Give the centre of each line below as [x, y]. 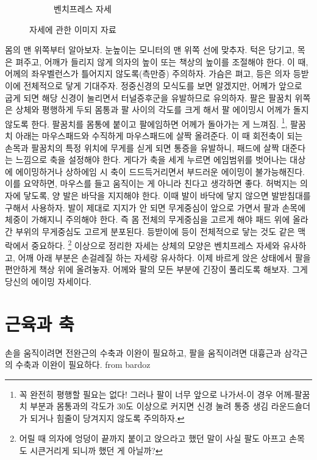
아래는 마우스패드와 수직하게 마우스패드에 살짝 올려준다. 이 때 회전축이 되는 [159, 135]
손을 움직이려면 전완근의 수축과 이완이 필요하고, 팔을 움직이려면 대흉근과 [143, 352]
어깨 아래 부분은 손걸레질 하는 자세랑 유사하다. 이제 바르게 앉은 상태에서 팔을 [164, 257]
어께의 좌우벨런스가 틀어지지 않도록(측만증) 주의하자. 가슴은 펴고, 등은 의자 [148, 74]
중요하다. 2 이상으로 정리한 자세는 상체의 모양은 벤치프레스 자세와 [155, 244]
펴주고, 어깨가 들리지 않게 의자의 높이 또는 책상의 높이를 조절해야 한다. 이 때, [162, 61]
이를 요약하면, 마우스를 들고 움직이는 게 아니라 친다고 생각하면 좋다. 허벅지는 [151, 183]
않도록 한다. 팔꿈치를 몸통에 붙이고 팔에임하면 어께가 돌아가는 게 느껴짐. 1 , [146, 123]
